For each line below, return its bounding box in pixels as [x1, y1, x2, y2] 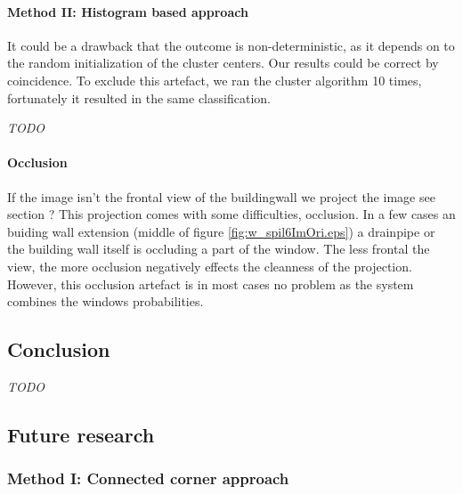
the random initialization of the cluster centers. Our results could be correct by [7, 53, 439, 72]
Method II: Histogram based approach [7, 2, 248, 20]
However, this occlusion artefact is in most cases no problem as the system [7, 274, 414, 293]
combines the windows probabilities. [7, 292, 204, 311]
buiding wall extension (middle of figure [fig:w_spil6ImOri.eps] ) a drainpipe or [7, 222, 435, 240]
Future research [7, 420, 155, 448]
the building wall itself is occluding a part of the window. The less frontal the [7, 239, 430, 258]
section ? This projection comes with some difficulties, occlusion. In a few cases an [7, 205, 456, 223]
